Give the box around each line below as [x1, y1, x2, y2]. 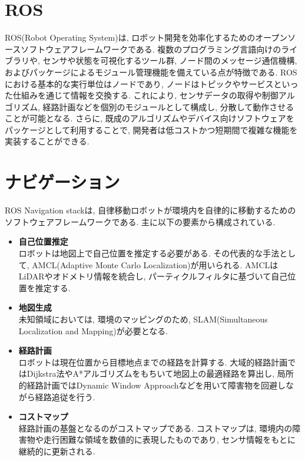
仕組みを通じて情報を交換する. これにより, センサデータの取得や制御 [12, 89, 279, 101]
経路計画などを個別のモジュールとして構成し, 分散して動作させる [42, 100, 294, 113]
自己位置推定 [18, 235, 68, 248]
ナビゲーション [5, 170, 120, 194]
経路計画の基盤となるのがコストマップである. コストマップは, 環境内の [18, 422, 293, 434]
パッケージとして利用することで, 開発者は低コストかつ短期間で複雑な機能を [5, 123, 298, 136]
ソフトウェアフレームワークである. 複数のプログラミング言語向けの [21, 42, 281, 55]
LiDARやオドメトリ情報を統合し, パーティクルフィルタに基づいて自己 [18, 270, 288, 282]
